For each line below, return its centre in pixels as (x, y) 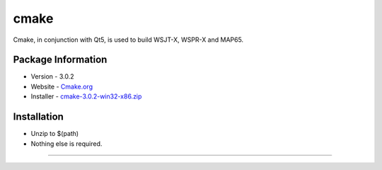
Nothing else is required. (66, 143)
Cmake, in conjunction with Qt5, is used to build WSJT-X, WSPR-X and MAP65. (128, 40)
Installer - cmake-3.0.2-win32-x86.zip (86, 96)
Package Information (60, 60)
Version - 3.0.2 (52, 76)
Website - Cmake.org (62, 86)
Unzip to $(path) (55, 134)
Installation (38, 117)
